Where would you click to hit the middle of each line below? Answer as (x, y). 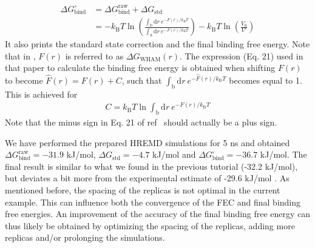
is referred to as (94, 55)
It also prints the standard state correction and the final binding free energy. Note (157, 44)
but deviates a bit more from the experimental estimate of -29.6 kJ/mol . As (147, 178)
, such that (142, 80)
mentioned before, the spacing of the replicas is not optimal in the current (143, 189)
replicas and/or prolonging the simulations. (85, 237)
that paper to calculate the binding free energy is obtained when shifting (140, 68)
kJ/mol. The (283, 154)
